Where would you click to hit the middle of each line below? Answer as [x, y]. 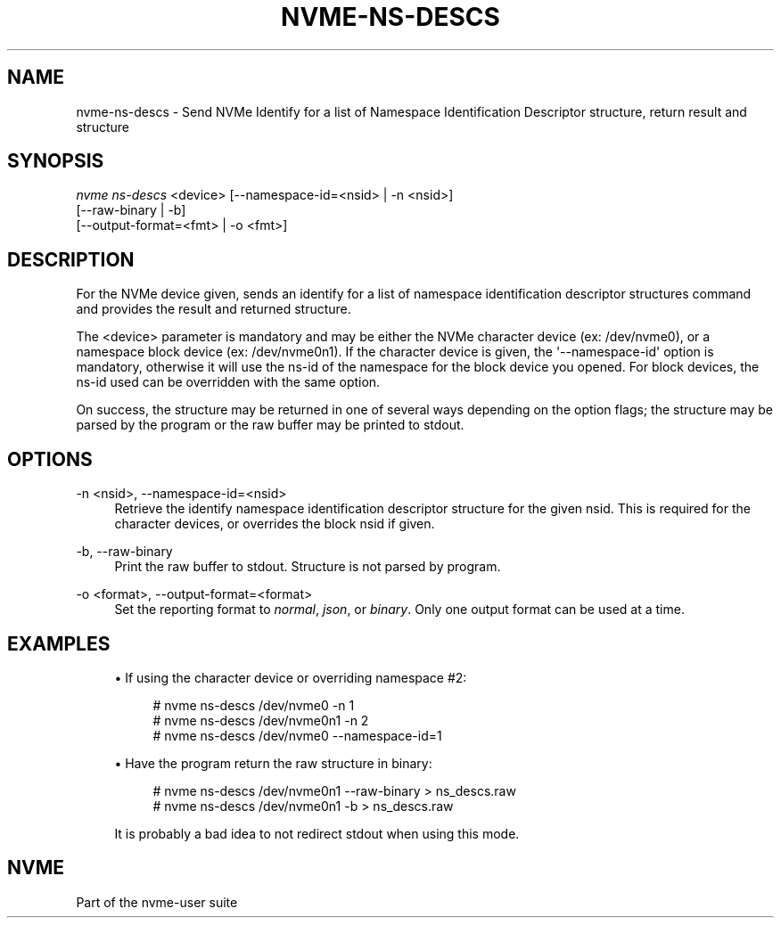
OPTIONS [50, 459]
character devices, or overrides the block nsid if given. [275, 524]
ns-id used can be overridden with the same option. [228, 382]
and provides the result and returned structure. [214, 309]
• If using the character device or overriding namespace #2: [291, 677]
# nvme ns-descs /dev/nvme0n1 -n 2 [261, 720]
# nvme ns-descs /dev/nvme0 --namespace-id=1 [297, 735]
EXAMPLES [59, 643]
